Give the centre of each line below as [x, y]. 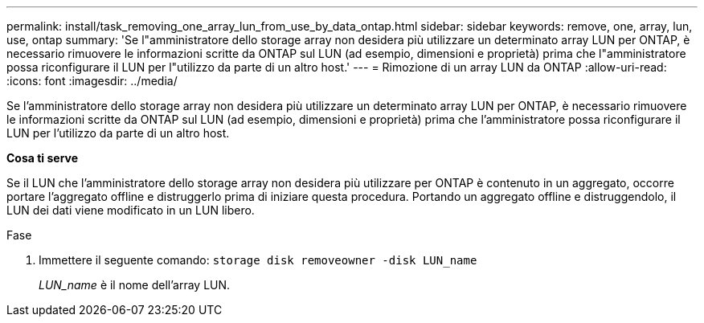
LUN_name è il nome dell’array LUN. [135, 285]
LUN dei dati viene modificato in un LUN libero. [131, 210]
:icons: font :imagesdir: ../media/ [92, 81]
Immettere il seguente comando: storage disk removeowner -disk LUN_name [258, 260]
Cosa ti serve [43, 158]
